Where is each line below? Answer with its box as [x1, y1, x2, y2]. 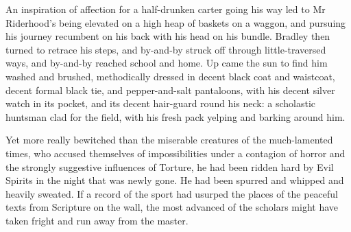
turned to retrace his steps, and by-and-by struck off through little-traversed [5, 42, 326, 56]
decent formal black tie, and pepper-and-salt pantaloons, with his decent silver [5, 82, 335, 97]
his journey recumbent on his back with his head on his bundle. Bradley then [5, 29, 330, 43]
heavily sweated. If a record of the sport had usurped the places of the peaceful [5, 186, 339, 200]
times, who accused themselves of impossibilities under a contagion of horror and [5, 146, 346, 160]
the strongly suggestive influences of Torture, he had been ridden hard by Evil [5, 159, 334, 174]
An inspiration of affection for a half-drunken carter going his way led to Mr [5, 2, 326, 16]
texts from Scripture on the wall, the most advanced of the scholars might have [5, 200, 338, 214]
